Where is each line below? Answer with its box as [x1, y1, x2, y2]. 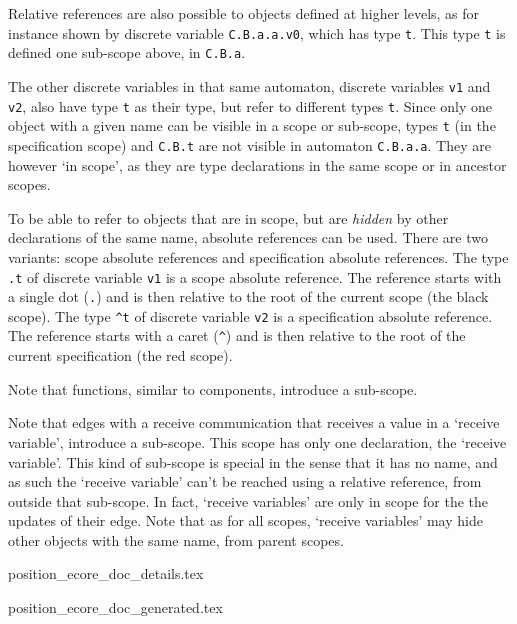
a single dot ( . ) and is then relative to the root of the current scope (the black [8, 286, 489, 307]
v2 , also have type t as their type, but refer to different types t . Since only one [8, 95, 493, 116]
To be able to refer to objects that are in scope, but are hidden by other [8, 207, 449, 228]
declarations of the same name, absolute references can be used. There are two [8, 227, 489, 248]
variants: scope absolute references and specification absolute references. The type [8, 246, 509, 267]
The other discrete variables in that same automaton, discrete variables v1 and [8, 75, 491, 96]
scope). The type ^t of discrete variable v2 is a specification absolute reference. [8, 305, 493, 326]
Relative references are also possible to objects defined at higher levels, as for [8, 3, 480, 23]
